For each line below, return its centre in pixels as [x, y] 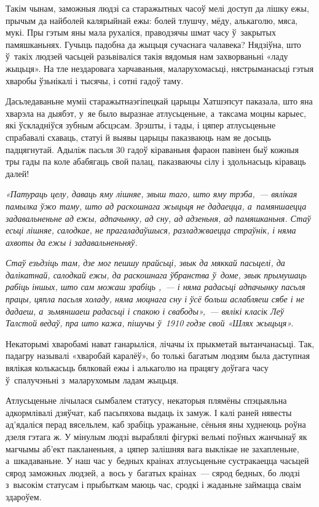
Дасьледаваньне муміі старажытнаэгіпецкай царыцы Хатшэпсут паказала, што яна [159, 101]
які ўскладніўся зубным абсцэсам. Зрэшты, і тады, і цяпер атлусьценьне [141, 125]
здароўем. [24, 496]
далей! [18, 173]
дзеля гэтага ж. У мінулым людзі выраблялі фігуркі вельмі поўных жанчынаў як [156, 436]
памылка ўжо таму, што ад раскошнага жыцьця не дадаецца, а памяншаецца [156, 206]
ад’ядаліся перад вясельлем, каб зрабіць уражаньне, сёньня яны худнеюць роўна [156, 424]
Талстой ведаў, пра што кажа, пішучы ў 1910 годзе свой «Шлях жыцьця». [150, 323]
